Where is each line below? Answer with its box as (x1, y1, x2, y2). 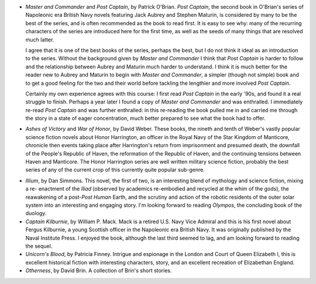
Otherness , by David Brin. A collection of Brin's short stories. (25, 267, 172, 274)
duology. (25, 210, 47, 217)
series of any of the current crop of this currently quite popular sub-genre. (25, 167, 205, 174)
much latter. (25, 36, 54, 43)
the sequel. (25, 243, 53, 250)
